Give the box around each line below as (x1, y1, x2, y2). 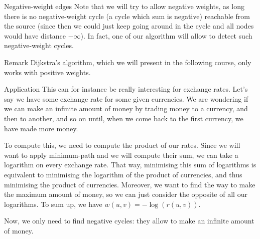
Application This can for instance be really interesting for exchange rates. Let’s (4, 84, 248, 94)
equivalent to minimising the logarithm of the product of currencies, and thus (4, 169, 242, 179)
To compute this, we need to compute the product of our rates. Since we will (4, 140, 240, 150)
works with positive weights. (4, 67, 91, 77)
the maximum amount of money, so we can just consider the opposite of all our (4, 189, 247, 199)
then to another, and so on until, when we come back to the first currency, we (4, 113, 243, 123)
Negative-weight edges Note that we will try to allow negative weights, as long (4, 1, 244, 11)
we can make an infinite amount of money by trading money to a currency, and (4, 103, 248, 114)
